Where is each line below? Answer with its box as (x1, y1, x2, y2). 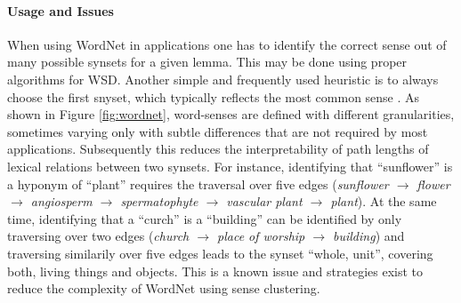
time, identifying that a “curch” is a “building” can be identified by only (7, 209, 402, 227)
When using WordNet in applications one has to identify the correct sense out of (7, 35, 447, 53)
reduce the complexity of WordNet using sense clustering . (7, 279, 320, 298)
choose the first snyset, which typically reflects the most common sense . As (7, 87, 420, 106)
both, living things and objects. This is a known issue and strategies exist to (7, 261, 424, 280)
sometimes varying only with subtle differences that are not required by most (7, 122, 428, 140)
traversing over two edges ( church (7, 227, 190, 245)
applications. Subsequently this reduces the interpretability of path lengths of (7, 140, 429, 158)
